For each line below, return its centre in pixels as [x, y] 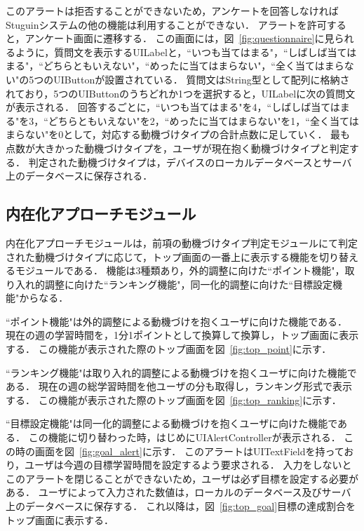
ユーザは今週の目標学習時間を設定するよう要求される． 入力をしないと [188, 465]
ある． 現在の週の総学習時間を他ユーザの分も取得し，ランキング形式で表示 [179, 386]
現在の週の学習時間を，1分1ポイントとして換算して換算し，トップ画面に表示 [182, 335]
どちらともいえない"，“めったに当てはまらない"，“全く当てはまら [194, 66]
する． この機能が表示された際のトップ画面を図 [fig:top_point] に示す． [169, 349]
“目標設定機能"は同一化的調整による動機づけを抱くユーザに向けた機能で [172, 423]
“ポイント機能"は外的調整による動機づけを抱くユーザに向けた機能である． [177, 321]
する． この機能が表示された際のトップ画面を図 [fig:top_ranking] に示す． [174, 399]
